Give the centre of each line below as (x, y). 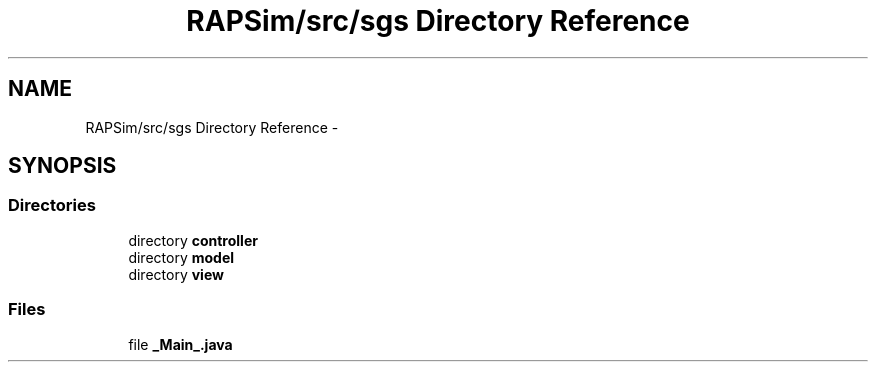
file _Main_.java (180, 344)
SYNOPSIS (62, 166)
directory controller (193, 240)
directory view (176, 274)
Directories (52, 205)
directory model (181, 257)
